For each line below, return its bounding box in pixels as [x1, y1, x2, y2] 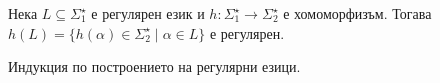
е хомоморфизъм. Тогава [283, 3, 432, 23]
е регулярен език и [91, 3, 205, 23]
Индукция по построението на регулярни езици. [8, 56, 301, 77]
